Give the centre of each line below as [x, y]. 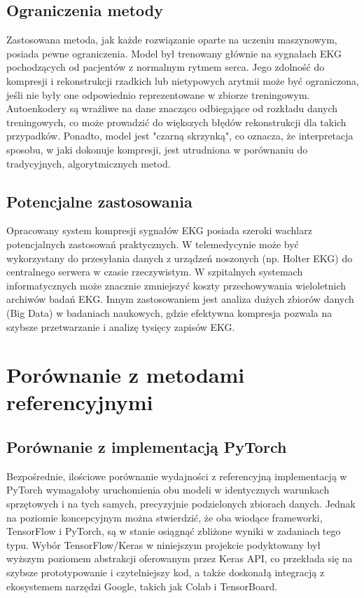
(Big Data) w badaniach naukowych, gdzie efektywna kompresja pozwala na [169, 312]
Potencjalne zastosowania [99, 201]
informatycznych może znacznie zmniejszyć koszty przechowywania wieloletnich [176, 285]
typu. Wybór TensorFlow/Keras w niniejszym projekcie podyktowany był [164, 544]
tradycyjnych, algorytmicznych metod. [89, 163]
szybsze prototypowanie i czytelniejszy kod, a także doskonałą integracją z [166, 572]
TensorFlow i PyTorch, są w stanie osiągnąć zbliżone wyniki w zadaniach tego [174, 531]
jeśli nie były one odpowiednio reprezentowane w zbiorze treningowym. [158, 94]
